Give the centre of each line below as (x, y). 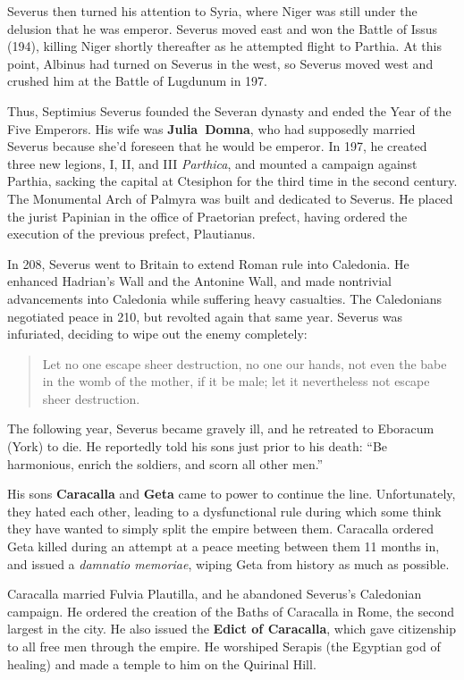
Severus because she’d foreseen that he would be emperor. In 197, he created (217, 146)
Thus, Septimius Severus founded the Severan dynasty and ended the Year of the (229, 110)
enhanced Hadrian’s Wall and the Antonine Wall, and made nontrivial (199, 281)
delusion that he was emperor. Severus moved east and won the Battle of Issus (223, 28)
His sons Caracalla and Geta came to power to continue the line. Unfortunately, (232, 494)
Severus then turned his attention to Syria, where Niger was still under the (212, 11)
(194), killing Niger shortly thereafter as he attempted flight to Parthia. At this (224, 46)
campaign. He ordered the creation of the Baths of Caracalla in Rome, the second (231, 611)
